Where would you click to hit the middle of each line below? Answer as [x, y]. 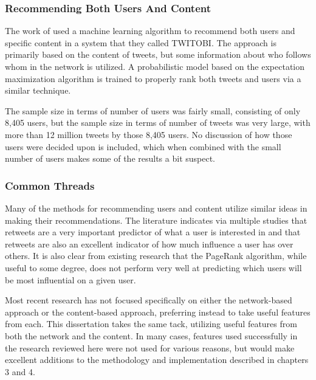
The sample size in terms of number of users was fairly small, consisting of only [153, 110]
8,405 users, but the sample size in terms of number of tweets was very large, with [158, 123]
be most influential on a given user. [70, 279]
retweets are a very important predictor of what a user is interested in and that [153, 232]
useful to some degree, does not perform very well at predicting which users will [153, 267]
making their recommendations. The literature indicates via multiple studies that [156, 220]
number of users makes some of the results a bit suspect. [110, 158]
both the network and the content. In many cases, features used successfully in [151, 335]
